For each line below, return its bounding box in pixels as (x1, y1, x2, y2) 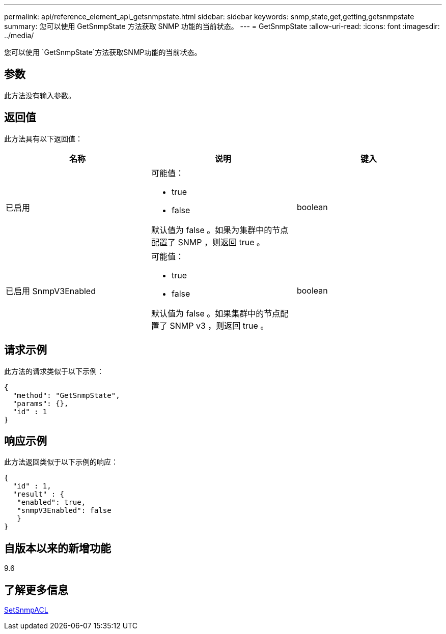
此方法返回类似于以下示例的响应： (4, 457, 118, 467)
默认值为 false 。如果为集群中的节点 (151, 224, 289, 235)
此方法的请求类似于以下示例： (4, 366, 104, 376)
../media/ (4, 31, 34, 40)
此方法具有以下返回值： (4, 134, 82, 143)
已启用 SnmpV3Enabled (6, 285, 96, 296)
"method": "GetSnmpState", (12, 391, 120, 399)
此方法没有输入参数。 (4, 91, 75, 100)
